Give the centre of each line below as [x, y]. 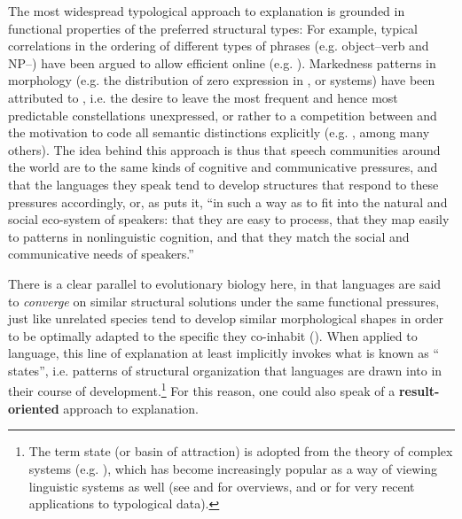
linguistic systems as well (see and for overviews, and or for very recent [222, 486]
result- [419, 391]
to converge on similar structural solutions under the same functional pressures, [224, 301]
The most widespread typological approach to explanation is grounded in [207, 11]
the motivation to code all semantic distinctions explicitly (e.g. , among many [219, 132]
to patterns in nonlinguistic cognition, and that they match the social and [209, 236]
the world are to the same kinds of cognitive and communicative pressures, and [223, 167]
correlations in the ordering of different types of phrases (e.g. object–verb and [219, 46]
